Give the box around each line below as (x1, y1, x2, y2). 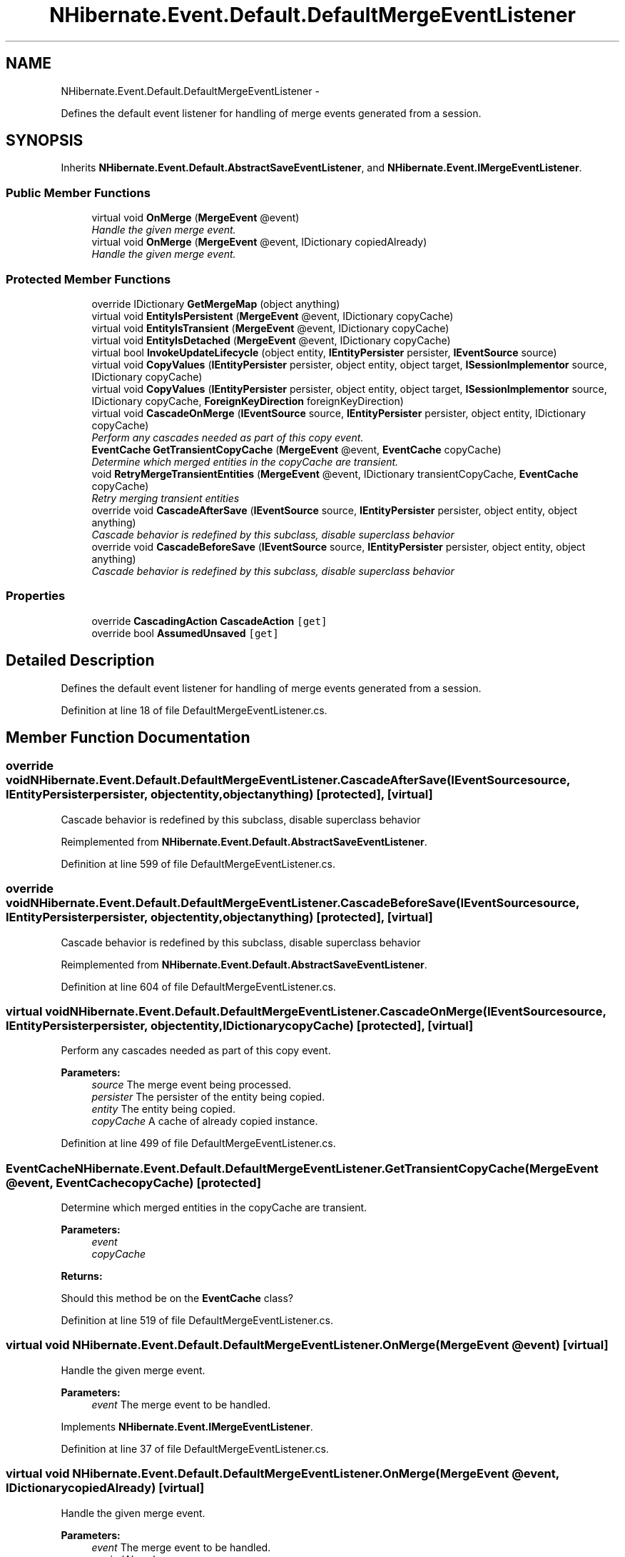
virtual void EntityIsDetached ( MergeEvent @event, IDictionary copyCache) (91, 334, 451, 346)
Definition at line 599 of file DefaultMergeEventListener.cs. (61, 857, 335, 870)
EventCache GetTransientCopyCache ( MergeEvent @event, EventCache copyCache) (91, 443, 502, 456)
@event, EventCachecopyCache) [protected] (6, 1175, 262, 1190)
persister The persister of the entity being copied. (91, 1091, 325, 1103)
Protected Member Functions (6, 271, 171, 286)
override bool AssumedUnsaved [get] (91, 626, 279, 639)
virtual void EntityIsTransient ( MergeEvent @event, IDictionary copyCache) (91, 321, 449, 334)
